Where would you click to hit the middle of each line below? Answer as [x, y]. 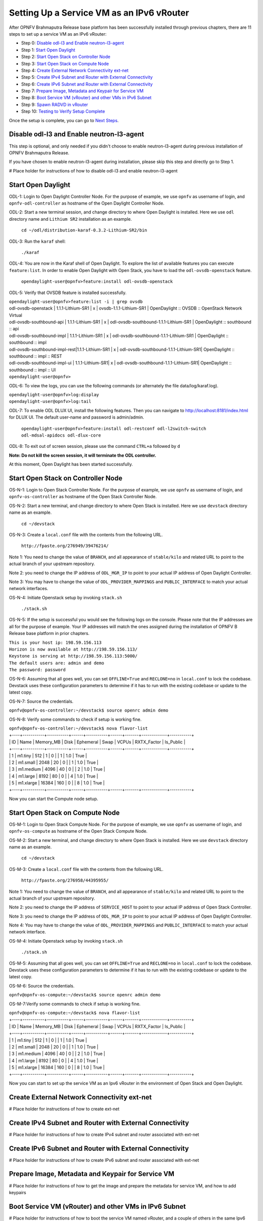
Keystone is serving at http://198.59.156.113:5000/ [73, 656]
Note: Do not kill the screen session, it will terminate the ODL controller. [83, 455]
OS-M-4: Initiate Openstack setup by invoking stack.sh [66, 941]
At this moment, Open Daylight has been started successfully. [71, 464]
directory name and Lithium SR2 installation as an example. [70, 219]
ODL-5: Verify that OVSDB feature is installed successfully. [68, 293]
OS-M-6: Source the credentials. [42, 986]
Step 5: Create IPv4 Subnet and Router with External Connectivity [87, 77]
